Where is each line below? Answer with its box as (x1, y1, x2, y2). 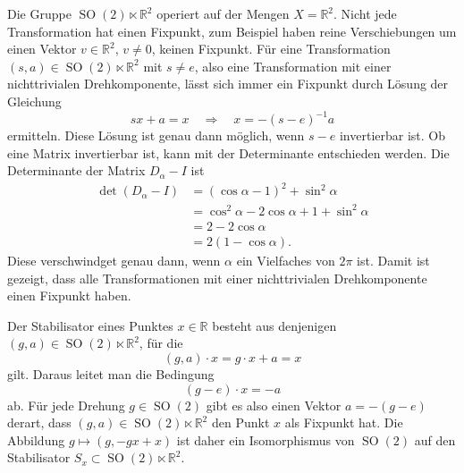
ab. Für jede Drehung (7, 395, 125, 414)
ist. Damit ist (357, 250, 430, 269)
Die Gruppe (7, 4, 72, 22)
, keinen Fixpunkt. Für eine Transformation (151, 39, 391, 58)
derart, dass (7, 413, 72, 432)
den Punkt (211, 413, 270, 432)
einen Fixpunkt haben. (7, 286, 131, 305)
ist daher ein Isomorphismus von (176, 430, 355, 449)
